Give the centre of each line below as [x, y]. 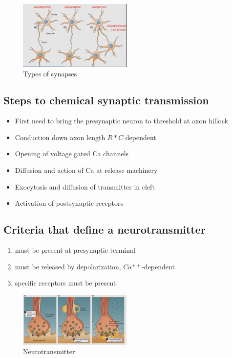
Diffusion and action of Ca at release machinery [86, 170]
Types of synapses [50, 74]
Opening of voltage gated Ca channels [72, 154]
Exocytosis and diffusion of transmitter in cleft [85, 186]
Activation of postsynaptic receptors [69, 203]
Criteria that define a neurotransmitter [105, 229]
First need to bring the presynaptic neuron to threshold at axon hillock [122, 121]
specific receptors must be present [65, 283]
